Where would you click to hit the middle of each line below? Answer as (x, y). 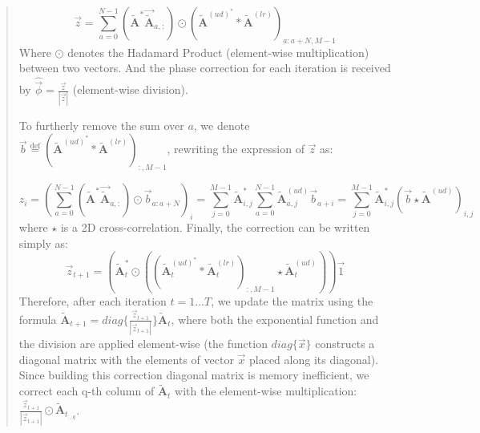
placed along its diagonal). (314, 359)
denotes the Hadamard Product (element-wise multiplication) (218, 52)
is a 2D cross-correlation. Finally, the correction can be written (215, 227)
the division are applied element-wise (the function (143, 344)
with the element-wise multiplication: (266, 391)
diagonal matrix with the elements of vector (126, 359)
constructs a (345, 344)
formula (38, 319)
